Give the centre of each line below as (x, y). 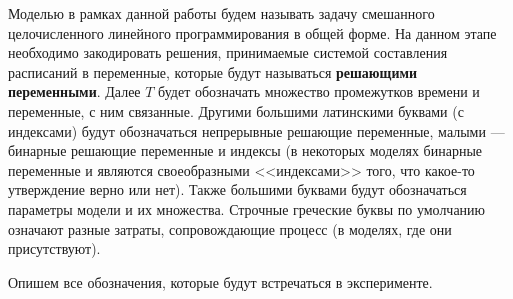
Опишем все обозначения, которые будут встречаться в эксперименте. (220, 281)
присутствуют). (54, 248)
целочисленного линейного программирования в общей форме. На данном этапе (252, 32)
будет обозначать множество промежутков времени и (319, 91)
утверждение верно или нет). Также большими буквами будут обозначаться (237, 189)
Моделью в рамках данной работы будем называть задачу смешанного (221, 13)
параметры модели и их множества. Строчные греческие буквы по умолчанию (247, 208)
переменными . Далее (74, 91)
